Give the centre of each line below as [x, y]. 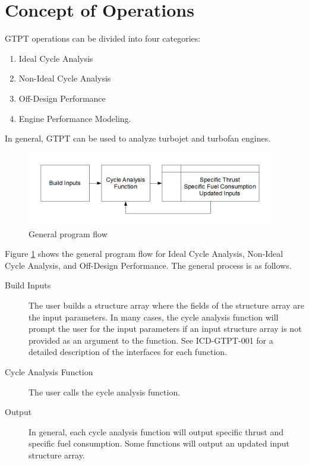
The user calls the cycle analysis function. [105, 392]
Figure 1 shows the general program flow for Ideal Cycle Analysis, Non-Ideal [144, 254]
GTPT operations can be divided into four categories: [103, 38]
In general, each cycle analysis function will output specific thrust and [156, 431]
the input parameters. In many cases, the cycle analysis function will [154, 317]
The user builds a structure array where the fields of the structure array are [166, 305]
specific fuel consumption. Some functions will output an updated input [159, 443]
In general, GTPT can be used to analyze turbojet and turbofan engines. [138, 138]
